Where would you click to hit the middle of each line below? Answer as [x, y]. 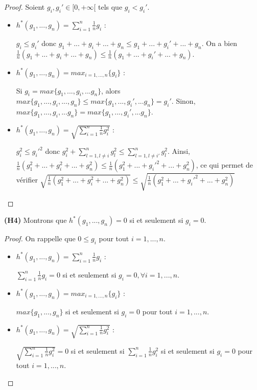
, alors [111, 90]
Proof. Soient [25, 7]
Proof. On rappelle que [40, 238]
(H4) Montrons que [36, 220]
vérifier [27, 179]
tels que [110, 7]
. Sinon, [183, 101]
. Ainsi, [179, 151]
